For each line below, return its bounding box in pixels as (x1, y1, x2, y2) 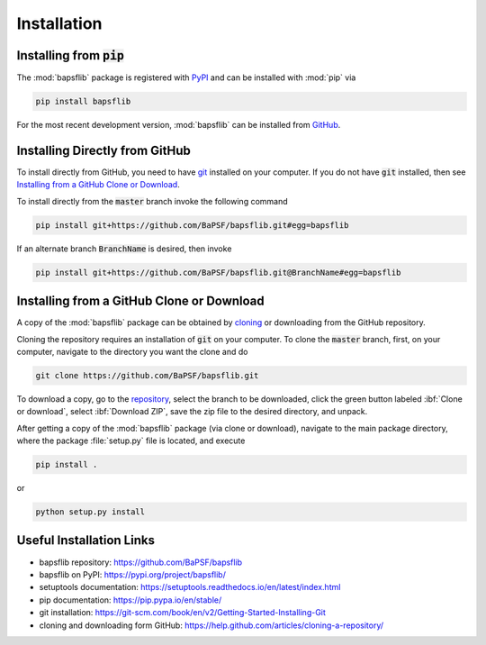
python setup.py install (35, 507, 146, 517)
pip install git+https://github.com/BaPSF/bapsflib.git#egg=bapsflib (35, 220, 349, 230)
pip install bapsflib (35, 96, 131, 107)
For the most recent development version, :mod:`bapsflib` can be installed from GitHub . (16, 120, 341, 131)
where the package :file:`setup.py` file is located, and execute (16, 435, 246, 446)
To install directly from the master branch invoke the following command (16, 195, 288, 206)
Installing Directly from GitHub (16, 142, 191, 158)
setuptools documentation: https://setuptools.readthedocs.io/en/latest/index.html (39, 582, 341, 593)
